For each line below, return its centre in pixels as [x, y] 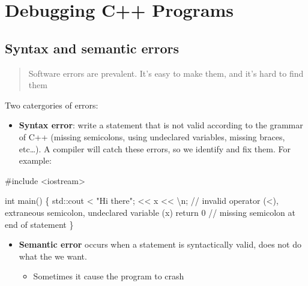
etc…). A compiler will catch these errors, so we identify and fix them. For [155, 148]
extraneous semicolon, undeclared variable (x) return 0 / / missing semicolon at [150, 212]
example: [35, 160]
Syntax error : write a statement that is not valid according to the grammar [161, 125]
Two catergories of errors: [52, 105]
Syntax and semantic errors [92, 48]
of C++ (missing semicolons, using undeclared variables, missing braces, [152, 136]
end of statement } [39, 224]
